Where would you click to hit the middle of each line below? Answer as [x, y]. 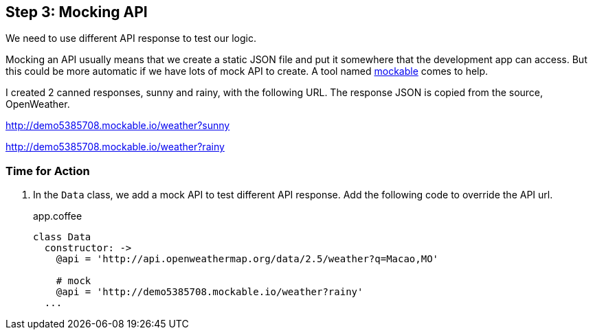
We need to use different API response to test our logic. [131, 38]
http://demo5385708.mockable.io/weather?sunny [118, 126]
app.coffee [58, 216]
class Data [62, 237]
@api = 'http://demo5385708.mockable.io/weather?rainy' [210, 292]
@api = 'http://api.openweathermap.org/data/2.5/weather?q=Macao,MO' [247, 259]
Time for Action [48, 171]
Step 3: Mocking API [77, 12]
